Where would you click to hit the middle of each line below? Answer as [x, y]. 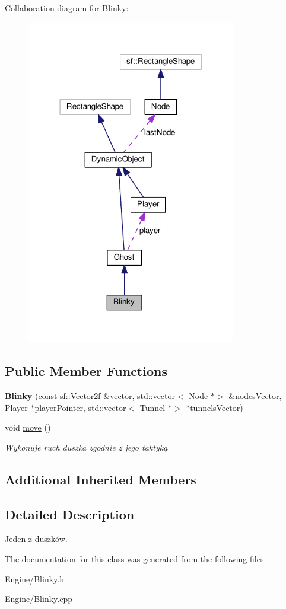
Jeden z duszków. [36, 539]
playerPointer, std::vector [80, 407]
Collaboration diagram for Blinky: [67, 8]
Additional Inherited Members [101, 479]
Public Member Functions [86, 371]
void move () [28, 427]
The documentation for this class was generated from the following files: [136, 559]
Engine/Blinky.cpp [39, 599]
